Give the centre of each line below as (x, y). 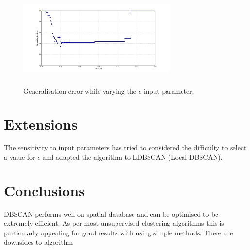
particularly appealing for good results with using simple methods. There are (118, 232)
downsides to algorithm (39, 242)
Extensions (41, 124)
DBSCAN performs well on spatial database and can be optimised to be (111, 213)
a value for (20, 157)
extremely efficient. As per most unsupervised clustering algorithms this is (114, 223)
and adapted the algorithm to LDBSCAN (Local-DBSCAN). (133, 157)
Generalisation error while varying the (80, 91)
